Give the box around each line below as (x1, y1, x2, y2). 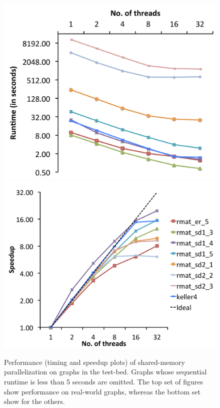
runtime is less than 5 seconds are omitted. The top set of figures (4, 376, 203, 386)
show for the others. (4, 396, 65, 406)
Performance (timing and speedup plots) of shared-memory (4, 356, 185, 367)
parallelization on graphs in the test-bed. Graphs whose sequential (4, 366, 207, 377)
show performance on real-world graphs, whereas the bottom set (4, 386, 200, 396)
